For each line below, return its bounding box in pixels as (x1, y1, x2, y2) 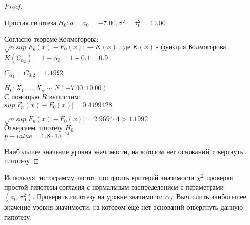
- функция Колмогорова (156, 44, 226, 51)
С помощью (4, 91, 39, 102)
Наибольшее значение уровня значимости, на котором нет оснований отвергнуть (4, 146, 243, 156)
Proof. (4, 1, 22, 11)
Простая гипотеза (4, 17, 57, 27)
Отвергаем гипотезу (4, 124, 63, 132)
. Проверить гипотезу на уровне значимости (32, 191, 163, 202)
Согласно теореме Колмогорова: (4, 34, 99, 44)
